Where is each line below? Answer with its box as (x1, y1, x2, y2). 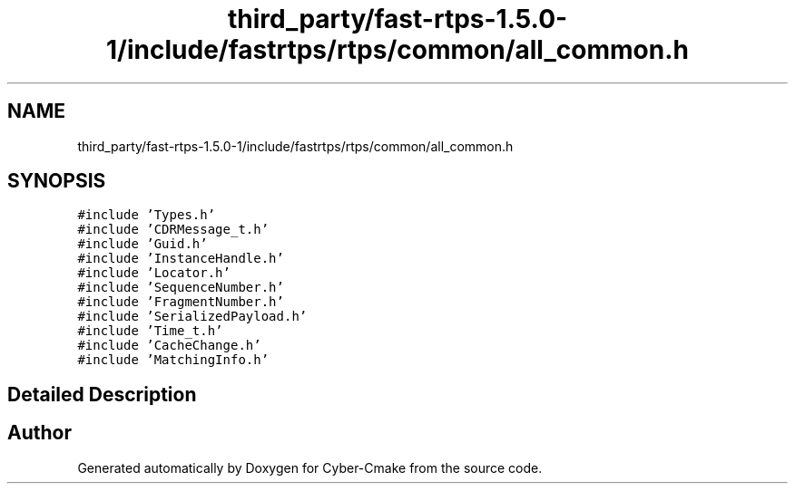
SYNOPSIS (7, 169, 106, 193)
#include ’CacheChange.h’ (77, 338, 261, 353)
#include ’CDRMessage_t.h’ (77, 222, 270, 237)
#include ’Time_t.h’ (77, 323, 223, 339)
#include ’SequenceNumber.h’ (77, 280, 284, 295)
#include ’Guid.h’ (77, 236, 208, 252)
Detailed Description (7, 382, 197, 406)
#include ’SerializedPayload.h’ (77, 309, 308, 324)
